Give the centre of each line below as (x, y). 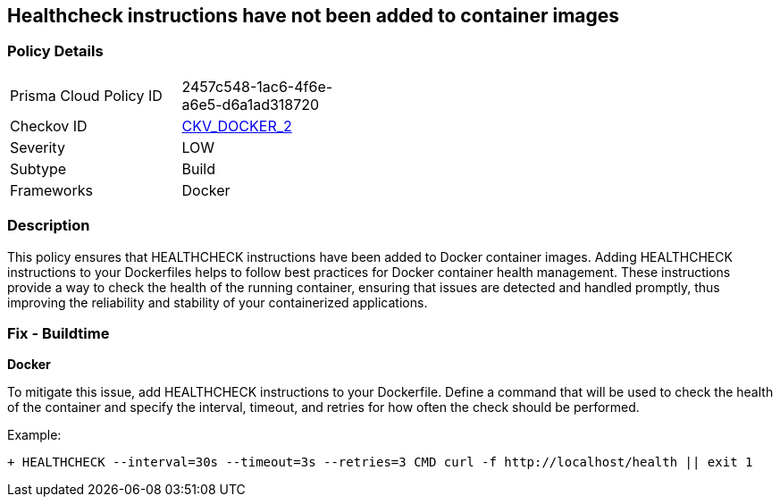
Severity (38, 147)
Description (49, 226)
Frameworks (51, 190)
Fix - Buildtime (59, 333)
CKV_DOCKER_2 (237, 126)
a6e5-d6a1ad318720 (251, 104)
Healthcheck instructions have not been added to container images (314, 16)
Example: (34, 435)
